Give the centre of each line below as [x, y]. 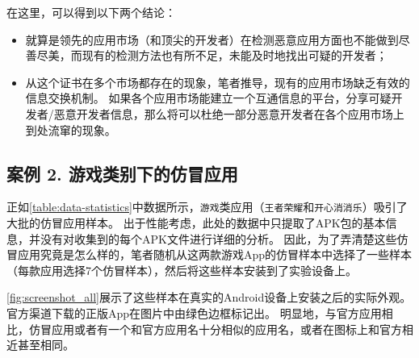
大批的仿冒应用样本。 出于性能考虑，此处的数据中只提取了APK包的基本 [196, 223]
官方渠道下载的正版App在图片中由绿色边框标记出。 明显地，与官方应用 [194, 312]
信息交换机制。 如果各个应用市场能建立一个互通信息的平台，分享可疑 [208, 98]
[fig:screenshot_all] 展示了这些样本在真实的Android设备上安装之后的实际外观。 [209, 297]
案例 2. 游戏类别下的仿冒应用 [122, 173]
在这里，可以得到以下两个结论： [91, 12]
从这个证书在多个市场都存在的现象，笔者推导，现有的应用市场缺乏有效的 [218, 82]
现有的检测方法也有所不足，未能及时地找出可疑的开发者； [235, 55]
